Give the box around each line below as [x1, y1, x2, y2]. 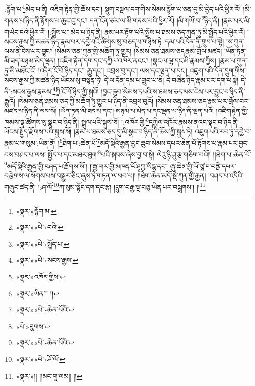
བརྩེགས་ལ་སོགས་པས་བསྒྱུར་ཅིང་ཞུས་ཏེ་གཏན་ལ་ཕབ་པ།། [4, 170, 136, 180]
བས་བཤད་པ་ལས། [4, 149, 46, 159]
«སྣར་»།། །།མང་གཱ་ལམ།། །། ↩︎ [16, 370, 83, 381]
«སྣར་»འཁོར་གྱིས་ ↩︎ [16, 271, 66, 281]
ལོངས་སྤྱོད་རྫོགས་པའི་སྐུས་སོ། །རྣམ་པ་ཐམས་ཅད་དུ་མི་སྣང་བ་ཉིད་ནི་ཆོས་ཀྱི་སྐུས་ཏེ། [4, 126, 193, 137]
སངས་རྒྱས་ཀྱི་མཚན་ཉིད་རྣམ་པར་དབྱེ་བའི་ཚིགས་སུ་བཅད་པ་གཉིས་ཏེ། [4, 36, 163, 46]
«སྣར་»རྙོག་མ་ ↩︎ [16, 205, 57, 216]
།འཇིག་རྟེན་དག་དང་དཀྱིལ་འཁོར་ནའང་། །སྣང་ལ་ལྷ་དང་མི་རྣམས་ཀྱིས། [58, 55, 216, 65]
